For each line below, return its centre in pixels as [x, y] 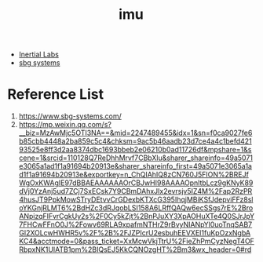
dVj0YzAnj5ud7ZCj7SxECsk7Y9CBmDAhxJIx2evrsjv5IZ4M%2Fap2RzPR [135, 191]
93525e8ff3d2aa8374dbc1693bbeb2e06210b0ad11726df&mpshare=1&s [135, 150]
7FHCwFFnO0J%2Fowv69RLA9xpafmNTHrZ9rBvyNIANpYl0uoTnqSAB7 [135, 224]
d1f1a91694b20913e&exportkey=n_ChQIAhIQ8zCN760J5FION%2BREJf [133, 175]
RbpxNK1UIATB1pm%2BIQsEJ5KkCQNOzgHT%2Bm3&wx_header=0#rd [135, 249]
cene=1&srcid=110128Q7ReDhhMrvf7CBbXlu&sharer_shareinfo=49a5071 [135, 158]
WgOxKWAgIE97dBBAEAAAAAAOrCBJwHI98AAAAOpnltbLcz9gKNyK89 [136, 183]
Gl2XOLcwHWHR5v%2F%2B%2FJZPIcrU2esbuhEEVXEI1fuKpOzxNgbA [135, 233]
